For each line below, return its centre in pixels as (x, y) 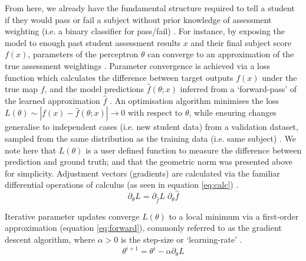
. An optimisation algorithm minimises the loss (195, 100)
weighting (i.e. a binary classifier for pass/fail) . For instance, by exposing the (145, 31)
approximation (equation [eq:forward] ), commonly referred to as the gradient (143, 228)
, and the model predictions (94, 89)
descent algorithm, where (50, 239)
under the (279, 77)
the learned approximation (52, 100)
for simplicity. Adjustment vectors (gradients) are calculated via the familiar (142, 173)
